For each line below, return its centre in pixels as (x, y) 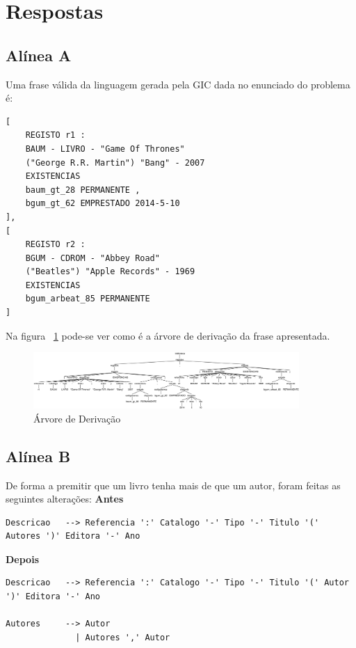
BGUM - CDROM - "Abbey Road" (92, 258)
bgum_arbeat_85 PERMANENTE (88, 299)
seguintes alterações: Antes (65, 499)
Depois (22, 559)
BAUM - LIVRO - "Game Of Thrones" (105, 149)
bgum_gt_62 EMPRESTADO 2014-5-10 (103, 204)
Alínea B (38, 456)
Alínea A (39, 55)
